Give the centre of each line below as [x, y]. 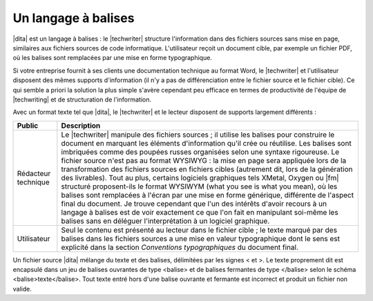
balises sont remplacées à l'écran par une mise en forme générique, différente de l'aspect [208, 195]
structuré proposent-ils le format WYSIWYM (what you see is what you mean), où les [199, 186]
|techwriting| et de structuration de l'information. [82, 99]
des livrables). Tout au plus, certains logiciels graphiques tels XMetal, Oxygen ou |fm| [200, 177]
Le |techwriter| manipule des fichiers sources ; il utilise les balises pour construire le [198, 135]
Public [28, 126]
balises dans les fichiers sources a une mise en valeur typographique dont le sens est [200, 238]
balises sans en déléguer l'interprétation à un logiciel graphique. [165, 221]
